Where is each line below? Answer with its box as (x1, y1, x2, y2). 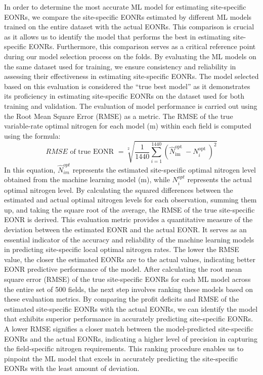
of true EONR (70, 148, 114, 156)
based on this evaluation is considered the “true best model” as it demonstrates (4, 80, 250, 91)
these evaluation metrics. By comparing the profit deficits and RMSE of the (4, 294, 239, 304)
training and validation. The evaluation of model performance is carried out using (4, 100, 257, 111)
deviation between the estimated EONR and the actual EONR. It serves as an (4, 224, 247, 234)
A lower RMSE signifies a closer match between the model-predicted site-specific (4, 323, 254, 334)
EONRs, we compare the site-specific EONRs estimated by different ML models (4, 11, 252, 22)
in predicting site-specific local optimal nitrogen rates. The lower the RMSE (4, 244, 239, 255)
